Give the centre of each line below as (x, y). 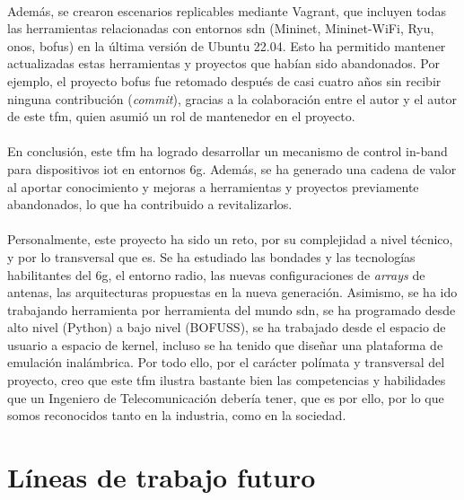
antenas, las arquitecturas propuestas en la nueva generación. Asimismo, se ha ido (232, 292)
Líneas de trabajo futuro (162, 477)
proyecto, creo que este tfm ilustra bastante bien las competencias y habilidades (227, 380)
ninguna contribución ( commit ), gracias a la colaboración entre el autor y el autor (232, 98)
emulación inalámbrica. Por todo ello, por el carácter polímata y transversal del (226, 362)
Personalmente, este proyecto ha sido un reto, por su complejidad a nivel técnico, (230, 239)
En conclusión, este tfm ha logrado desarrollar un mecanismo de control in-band (228, 151)
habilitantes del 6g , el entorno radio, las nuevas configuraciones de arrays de (216, 274)
